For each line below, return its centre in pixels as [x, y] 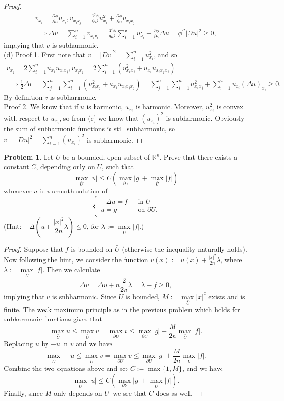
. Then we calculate [71, 269]
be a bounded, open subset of [106, 157]
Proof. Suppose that [34, 249]
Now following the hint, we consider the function [76, 260]
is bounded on [92, 249]
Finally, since [24, 393]
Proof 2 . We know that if [41, 106]
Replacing [19, 344]
